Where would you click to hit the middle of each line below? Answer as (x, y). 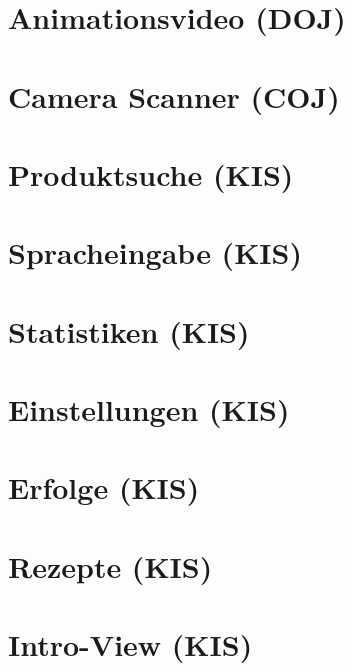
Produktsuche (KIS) (151, 173)
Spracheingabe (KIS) (155, 252)
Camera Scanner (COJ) (174, 95)
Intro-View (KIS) (130, 644)
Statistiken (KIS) (129, 330)
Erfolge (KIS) (104, 487)
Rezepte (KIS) (110, 565)
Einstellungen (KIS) (149, 409)
